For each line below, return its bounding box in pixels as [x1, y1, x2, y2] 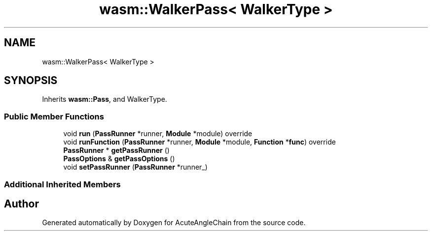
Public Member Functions [4, 111, 104, 121]
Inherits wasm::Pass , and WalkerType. [42, 95, 167, 104]
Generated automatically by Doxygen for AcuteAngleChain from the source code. [42, 218, 306, 227]
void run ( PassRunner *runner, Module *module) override [63, 129, 252, 138]
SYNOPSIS [4, 74, 58, 87]
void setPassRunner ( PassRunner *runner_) [63, 163, 208, 172]
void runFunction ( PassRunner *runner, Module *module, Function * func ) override [63, 138, 336, 147]
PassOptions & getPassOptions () [63, 154, 175, 163]
